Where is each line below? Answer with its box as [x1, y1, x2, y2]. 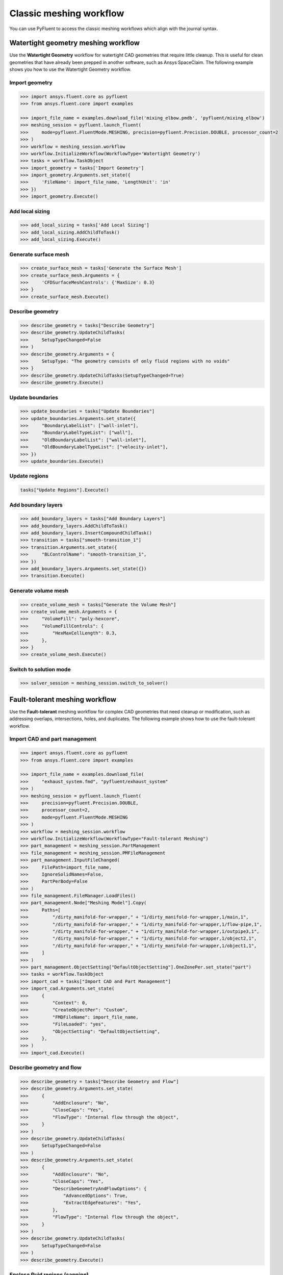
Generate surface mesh [9, 250, 69, 258]
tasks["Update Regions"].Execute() [20, 487, 109, 493]
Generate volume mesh [9, 587, 69, 594]
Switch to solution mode [9, 666, 71, 673]
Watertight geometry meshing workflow [9, 39, 140, 47]
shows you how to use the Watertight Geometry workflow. [9, 66, 132, 72]
